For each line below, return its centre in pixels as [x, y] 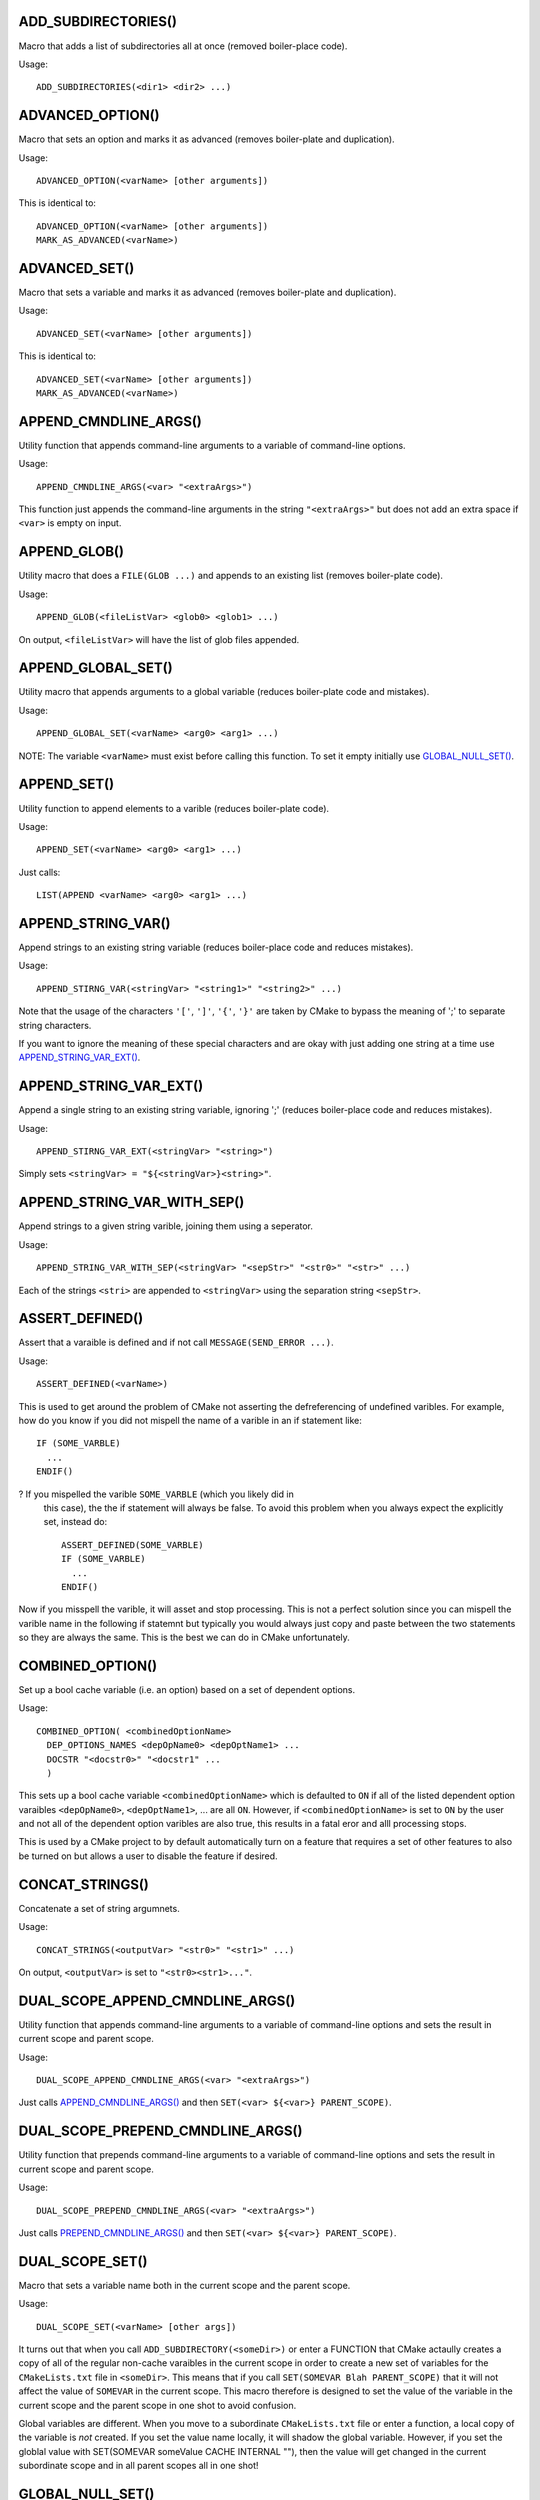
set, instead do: [75, 1522]
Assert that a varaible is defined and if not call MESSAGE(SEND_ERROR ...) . [176, 1342]
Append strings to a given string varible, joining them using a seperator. [166, 1226]
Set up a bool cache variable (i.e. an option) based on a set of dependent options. [186, 1689]
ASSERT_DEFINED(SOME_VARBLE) [132, 1544]
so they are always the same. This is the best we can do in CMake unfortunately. [184, 1637]
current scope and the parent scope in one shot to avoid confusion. [157, 2405]
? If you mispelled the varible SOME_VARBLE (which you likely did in [156, 1494]
